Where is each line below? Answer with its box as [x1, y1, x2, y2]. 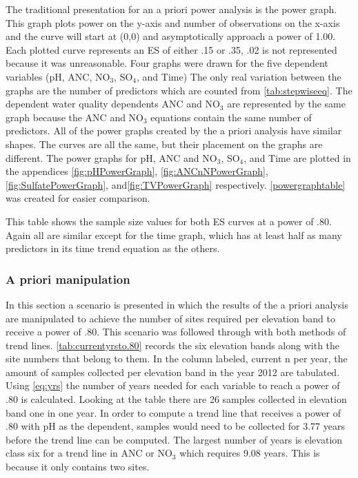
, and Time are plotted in [243, 150, 351, 165]
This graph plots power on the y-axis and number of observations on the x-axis [6, 15, 340, 30]
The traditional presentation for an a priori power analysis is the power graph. [6, 2, 337, 16]
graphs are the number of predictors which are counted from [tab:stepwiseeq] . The [6, 83, 352, 97]
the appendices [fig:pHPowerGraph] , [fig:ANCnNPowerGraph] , [6, 164, 268, 178]
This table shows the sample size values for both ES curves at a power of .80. [6, 214, 332, 228]
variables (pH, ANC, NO [6, 69, 110, 83]
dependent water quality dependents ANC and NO [6, 96, 220, 111]
